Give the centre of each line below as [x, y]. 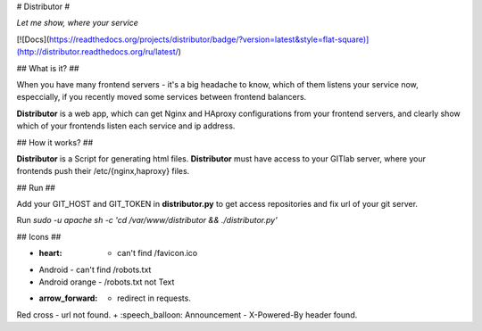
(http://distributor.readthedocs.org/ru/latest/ [97, 52]
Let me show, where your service [77, 23]
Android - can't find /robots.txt [95, 269]
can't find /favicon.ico [158, 253]
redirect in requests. [154, 298]
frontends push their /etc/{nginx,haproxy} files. [103, 171]
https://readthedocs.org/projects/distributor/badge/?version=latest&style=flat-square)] [209, 39]
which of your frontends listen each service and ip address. [126, 126]
